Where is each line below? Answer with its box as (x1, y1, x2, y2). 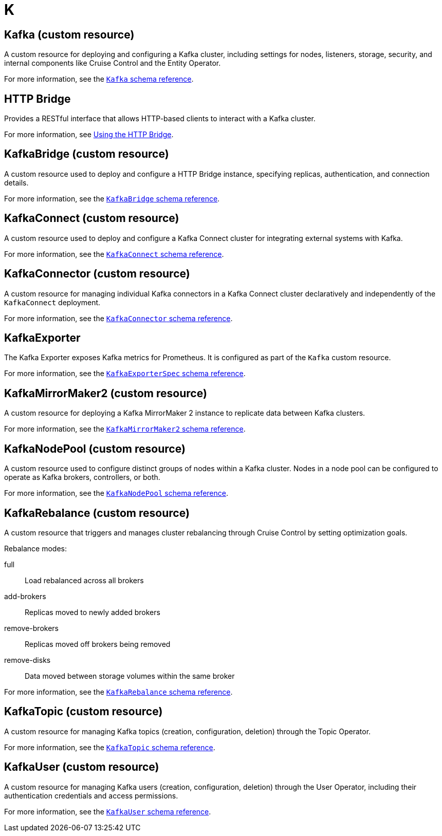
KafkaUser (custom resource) (4, 760, 159, 774)
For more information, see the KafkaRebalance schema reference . (4, 687, 233, 696)
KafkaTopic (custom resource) (4, 705, 163, 718)
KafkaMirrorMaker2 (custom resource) (4, 386, 207, 400)
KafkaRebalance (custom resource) (4, 506, 190, 519)
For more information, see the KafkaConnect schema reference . (4, 249, 224, 258)
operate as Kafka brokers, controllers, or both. (4, 473, 160, 482)
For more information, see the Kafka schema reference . (4, 75, 194, 84)
